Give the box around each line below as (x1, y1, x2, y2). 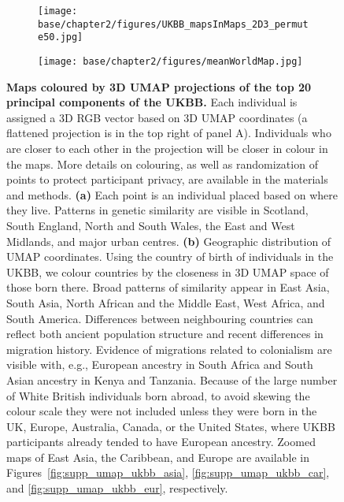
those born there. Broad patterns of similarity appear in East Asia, (6, 279, 330, 296)
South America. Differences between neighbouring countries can (6, 310, 313, 326)
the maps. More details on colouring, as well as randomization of (6, 155, 318, 172)
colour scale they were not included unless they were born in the (6, 403, 317, 419)
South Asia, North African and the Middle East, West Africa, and (6, 294, 325, 310)
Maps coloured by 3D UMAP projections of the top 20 (6, 78, 312, 95)
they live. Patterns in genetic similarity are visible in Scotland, (6, 202, 309, 218)
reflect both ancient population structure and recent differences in (6, 325, 324, 342)
